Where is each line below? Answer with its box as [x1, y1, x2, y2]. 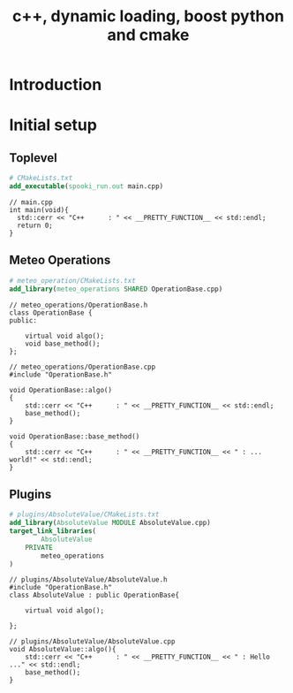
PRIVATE [25, 543, 53, 552]
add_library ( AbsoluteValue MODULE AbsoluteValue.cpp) [9, 519, 212, 528]
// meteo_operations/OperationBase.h [9, 301, 148, 309]
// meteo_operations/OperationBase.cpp [9, 362, 156, 371]
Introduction [9, 75, 102, 95]
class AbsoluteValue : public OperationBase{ [9, 590, 179, 600]
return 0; [17, 221, 53, 230]
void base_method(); [25, 339, 101, 348]
